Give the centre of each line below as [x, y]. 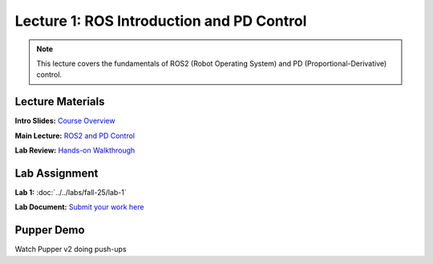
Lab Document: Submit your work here [79, 207]
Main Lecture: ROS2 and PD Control [75, 136]
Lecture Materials [60, 102]
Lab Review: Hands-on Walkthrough [75, 150]
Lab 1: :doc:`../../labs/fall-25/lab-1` [71, 192]
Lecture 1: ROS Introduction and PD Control [161, 21]
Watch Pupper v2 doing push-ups [71, 250]
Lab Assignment [57, 173]
